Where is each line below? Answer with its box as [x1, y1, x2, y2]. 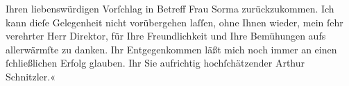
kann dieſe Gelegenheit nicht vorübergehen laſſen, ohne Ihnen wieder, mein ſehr [6, 15, 343, 29]
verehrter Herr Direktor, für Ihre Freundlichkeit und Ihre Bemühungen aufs [6, 28, 326, 43]
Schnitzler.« [6, 69, 56, 83]
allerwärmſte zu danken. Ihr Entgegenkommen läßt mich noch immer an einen [6, 42, 337, 56]
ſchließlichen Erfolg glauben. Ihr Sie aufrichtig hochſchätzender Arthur [6, 55, 305, 70]
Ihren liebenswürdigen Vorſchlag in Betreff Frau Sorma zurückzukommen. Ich [6, 1, 334, 15]
